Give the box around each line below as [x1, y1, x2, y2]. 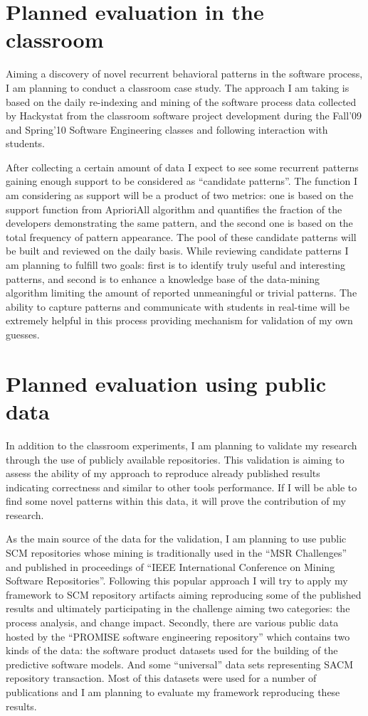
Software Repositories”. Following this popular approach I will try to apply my [6, 573, 348, 588]
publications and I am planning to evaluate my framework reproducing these [6, 685, 340, 699]
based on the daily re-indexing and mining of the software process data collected [6, 94, 357, 109]
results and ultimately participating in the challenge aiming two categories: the [6, 601, 350, 616]
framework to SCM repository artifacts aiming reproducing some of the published [6, 587, 362, 602]
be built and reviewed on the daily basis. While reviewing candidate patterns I [6, 243, 349, 258]
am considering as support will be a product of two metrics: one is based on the [6, 188, 354, 203]
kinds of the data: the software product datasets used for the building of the [6, 643, 338, 658]
